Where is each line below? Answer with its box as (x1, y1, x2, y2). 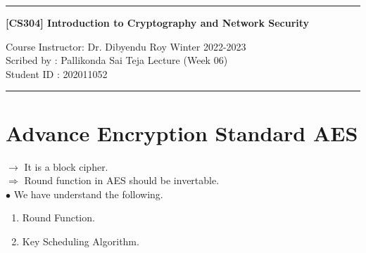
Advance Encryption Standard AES (6, 118, 358, 147)
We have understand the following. (13, 186, 163, 201)
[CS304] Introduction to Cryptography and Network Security (6, 15, 310, 30)
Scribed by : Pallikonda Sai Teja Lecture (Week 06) (6, 53, 228, 67)
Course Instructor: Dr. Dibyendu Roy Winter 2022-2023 (6, 39, 246, 53)
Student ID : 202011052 (6, 66, 108, 81)
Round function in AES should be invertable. (24, 173, 220, 188)
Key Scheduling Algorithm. (22, 233, 139, 248)
